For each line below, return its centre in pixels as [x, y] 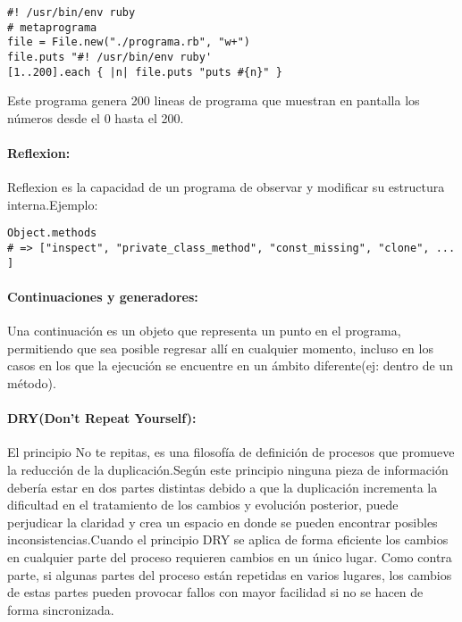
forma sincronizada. [61, 609]
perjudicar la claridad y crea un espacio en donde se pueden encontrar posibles [223, 522]
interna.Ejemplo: [53, 204]
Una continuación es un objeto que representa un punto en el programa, [204, 331]
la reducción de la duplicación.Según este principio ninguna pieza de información [228, 469]
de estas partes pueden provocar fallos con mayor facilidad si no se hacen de [215, 592]
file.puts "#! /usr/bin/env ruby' [110, 57]
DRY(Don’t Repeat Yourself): [102, 418]
